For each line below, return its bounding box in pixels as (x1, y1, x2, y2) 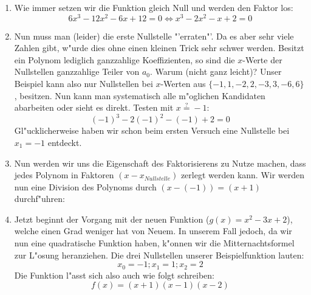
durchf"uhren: (14, 192, 65, 205)
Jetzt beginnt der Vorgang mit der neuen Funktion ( (14, 212, 210, 225)
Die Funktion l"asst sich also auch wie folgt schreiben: (14, 268, 215, 281)
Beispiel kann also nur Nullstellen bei (14, 77, 153, 90)
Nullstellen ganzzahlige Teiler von (14, 65, 140, 78)
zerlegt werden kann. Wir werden (180, 168, 305, 181)
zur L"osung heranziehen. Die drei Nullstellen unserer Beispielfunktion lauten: (14, 248, 304, 261)
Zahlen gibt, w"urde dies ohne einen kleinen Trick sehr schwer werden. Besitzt (14, 41, 304, 54)
